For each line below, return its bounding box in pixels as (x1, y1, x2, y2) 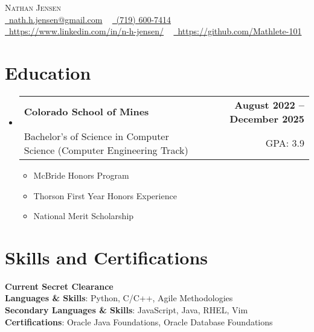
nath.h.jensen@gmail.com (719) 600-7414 (8, 13, 171, 25)
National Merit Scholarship (33, 209, 134, 222)
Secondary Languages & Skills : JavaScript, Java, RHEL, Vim (5, 304, 248, 316)
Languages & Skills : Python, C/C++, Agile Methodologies (5, 292, 233, 304)
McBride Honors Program (33, 168, 129, 181)
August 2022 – (234, 97, 304, 112)
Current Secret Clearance (5, 279, 114, 292)
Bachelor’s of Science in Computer (24, 129, 169, 143)
